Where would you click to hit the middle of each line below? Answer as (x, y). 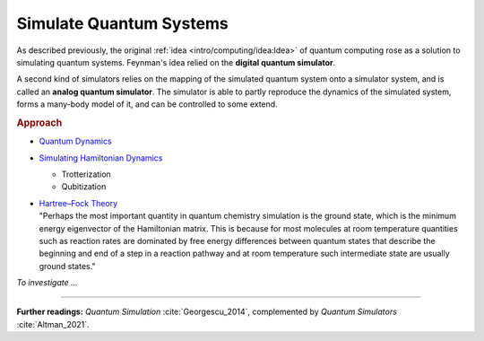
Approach (39, 123)
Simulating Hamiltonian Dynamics (101, 158)
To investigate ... (47, 283)
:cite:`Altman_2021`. (53, 324)
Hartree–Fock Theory (78, 203)
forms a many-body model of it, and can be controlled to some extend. (147, 104)
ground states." (67, 266)
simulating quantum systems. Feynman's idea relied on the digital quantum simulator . (176, 62)
